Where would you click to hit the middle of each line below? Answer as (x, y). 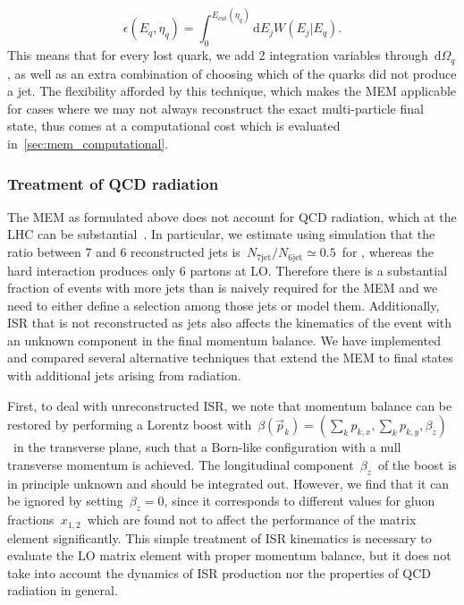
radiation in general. (63, 590)
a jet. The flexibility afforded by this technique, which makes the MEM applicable (232, 91)
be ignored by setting (65, 501)
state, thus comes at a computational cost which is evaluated (174, 126)
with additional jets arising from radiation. (124, 375)
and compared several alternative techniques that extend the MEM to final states (230, 358)
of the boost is (417, 464)
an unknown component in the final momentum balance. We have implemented (224, 340)
